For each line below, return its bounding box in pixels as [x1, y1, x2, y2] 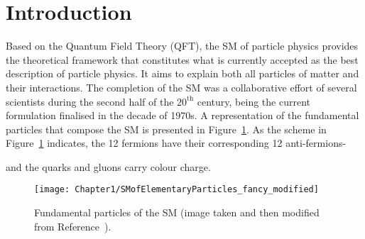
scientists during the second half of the [6, 94, 174, 109]
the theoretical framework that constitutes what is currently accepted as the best [6, 52, 359, 67]
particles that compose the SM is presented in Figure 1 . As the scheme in [6, 121, 327, 136]
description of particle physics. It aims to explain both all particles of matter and [6, 66, 359, 81]
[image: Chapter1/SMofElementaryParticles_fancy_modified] [34, 184, 319, 195]
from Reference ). [34, 218, 111, 233]
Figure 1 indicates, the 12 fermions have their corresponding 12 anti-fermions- [6, 135, 347, 150]
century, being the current [197, 94, 310, 109]
